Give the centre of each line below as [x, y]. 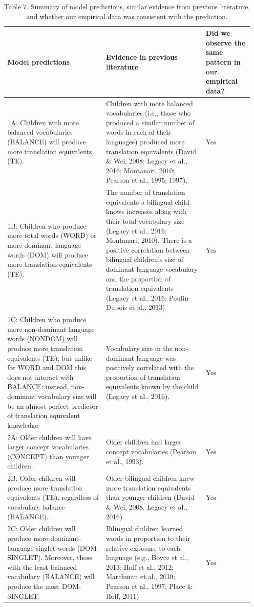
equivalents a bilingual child [148, 201]
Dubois [116, 307]
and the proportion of [138, 278]
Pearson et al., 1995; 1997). [147, 180]
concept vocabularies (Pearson [151, 451]
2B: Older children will [42, 478]
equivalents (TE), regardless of [53, 497]
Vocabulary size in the [139, 348]
